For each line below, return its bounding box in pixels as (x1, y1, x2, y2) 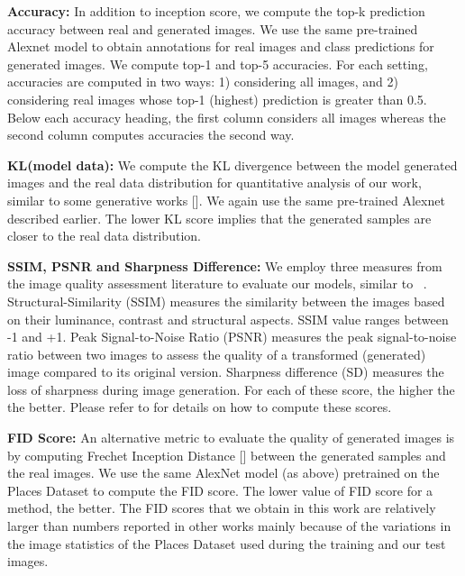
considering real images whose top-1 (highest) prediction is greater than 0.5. (7, 89, 427, 108)
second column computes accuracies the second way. (7, 125, 295, 144)
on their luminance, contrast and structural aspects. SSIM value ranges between (7, 309, 449, 328)
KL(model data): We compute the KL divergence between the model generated (7, 155, 458, 174)
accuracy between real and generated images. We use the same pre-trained (7, 19, 418, 38)
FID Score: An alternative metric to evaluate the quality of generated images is (7, 428, 455, 447)
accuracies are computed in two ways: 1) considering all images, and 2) (7, 72, 398, 91)
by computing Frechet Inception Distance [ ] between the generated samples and (7, 445, 446, 464)
